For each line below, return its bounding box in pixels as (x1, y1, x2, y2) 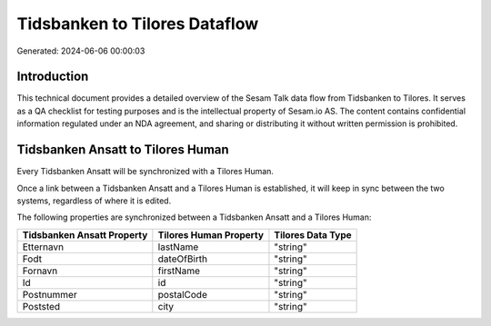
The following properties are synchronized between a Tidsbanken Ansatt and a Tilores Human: (16, 212, 372, 222)
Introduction (16, 69, 89, 84)
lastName (157, 241, 199, 253)
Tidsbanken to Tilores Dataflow (16, 14, 259, 34)
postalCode (157, 288, 208, 301)
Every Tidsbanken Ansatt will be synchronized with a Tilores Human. (16, 166, 275, 177)
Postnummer (22, 288, 77, 301)
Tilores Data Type (274, 228, 352, 241)
